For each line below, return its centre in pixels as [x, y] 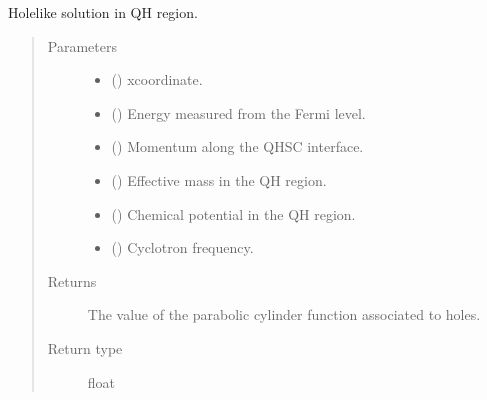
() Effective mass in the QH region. [219, 179]
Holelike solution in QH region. [103, 12]
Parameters [82, 45]
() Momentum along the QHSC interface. [237, 146]
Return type [85, 347]
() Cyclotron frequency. [182, 247]
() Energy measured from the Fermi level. [238, 112]
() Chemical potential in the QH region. [233, 213]
